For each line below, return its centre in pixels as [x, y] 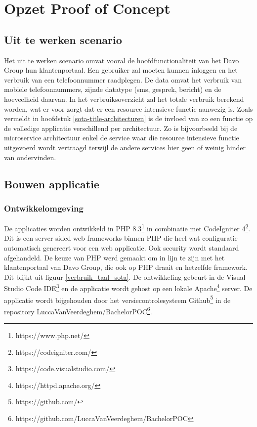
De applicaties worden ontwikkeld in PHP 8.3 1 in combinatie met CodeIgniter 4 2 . [127, 228]
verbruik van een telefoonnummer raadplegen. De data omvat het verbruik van [123, 79]
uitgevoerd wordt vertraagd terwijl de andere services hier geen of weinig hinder [125, 147]
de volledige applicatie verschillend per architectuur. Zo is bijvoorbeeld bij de [121, 128]
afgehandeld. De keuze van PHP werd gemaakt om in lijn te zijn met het [114, 257]
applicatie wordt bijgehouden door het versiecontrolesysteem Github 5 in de [117, 299]
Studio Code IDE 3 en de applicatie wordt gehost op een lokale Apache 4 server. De [128, 287]
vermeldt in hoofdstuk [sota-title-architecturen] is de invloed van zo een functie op [128, 118]
